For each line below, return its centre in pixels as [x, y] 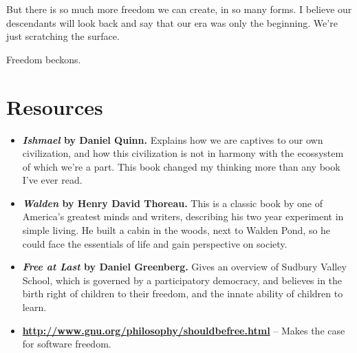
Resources [55, 106]
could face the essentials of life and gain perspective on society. [155, 243]
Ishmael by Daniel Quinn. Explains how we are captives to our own [173, 139]
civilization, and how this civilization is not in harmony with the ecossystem [183, 153]
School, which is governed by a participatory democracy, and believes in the [182, 280]
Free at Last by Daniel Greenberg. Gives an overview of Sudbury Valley [184, 267]
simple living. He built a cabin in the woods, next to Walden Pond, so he [176, 230]
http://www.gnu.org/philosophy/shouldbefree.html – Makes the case [184, 330]
